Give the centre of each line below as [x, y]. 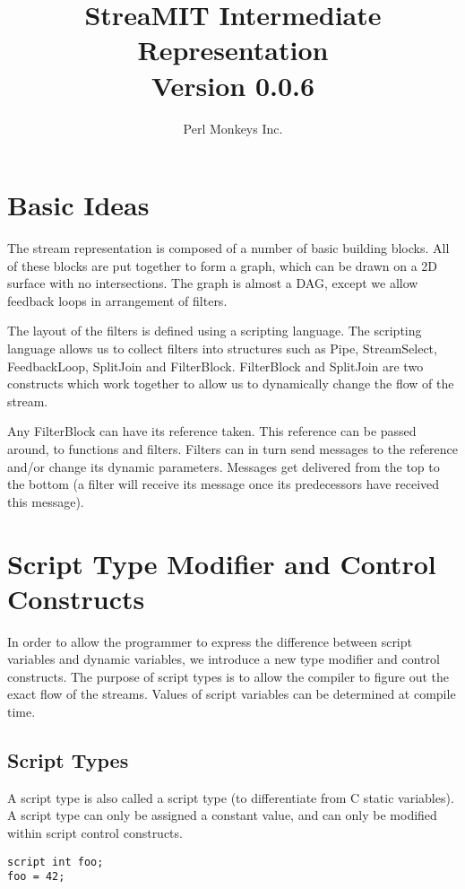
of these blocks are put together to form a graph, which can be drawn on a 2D [223, 265]
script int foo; [56, 862]
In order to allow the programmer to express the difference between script [210, 641]
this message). [46, 501]
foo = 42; [36, 877]
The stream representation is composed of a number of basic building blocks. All [228, 248]
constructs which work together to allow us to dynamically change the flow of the [231, 383]
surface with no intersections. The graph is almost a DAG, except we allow [213, 283]
